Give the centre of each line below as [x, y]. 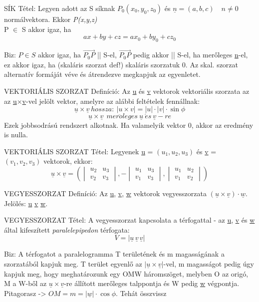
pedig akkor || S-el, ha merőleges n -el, [190, 55]
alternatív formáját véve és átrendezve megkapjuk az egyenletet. [102, 74]
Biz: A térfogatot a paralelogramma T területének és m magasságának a [114, 254]
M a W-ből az [25, 283]
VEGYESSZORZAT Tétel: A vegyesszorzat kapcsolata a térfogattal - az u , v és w [129, 220]
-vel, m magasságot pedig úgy [209, 263]
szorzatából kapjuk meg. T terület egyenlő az [73, 263]
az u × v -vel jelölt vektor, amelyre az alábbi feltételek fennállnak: [102, 101]
